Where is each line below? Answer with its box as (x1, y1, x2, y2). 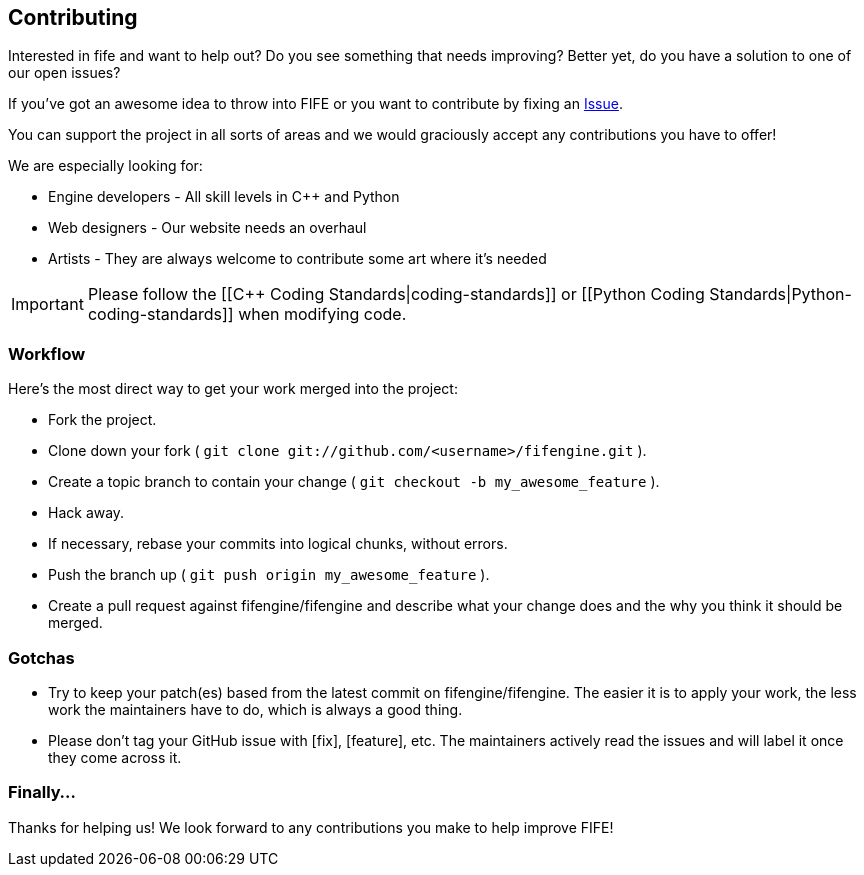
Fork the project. (48, 411, 157, 429)
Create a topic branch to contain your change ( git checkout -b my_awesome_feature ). (48, 473, 660, 491)
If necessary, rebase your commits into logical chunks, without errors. (48, 535, 508, 553)
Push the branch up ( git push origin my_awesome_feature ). (48, 566, 490, 584)
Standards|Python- (709, 284, 852, 305)
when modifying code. (238, 304, 407, 325)
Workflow (8, 343, 86, 364)
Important (11, 294, 84, 315)
